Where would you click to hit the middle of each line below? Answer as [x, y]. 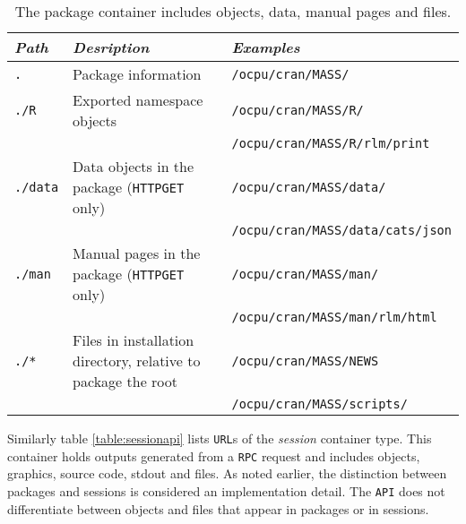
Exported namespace [138, 100]
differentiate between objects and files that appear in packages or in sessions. [218, 508]
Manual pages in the [137, 253]
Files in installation [134, 340]
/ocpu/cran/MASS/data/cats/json [341, 230]
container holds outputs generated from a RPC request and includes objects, [214, 455]
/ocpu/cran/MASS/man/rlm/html [334, 317]
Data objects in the [134, 166]
